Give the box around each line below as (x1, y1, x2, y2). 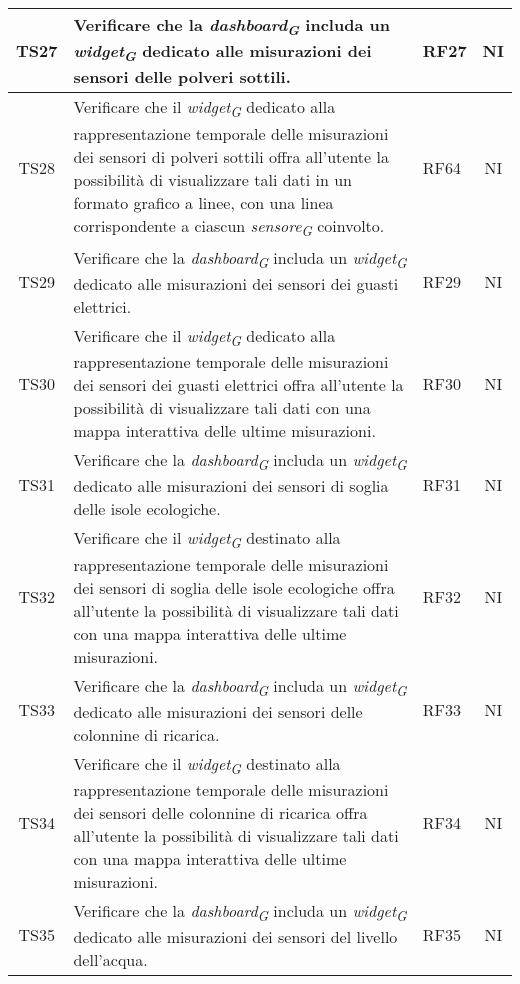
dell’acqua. (73, 948, 148, 972)
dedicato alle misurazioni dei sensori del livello (73, 925, 398, 949)
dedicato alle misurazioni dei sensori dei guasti (73, 271, 399, 295)
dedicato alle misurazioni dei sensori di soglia (73, 474, 389, 498)
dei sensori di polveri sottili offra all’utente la (73, 144, 389, 168)
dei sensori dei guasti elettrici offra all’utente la (73, 373, 404, 397)
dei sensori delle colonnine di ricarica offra (73, 800, 368, 824)
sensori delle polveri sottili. (73, 65, 291, 89)
